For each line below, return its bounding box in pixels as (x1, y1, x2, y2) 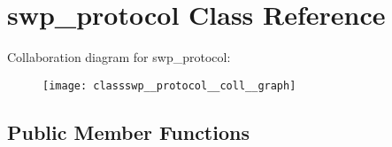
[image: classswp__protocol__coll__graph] (42, 79, 296, 92)
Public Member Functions (7, 118, 250, 145)
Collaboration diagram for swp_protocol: (7, 48, 231, 66)
